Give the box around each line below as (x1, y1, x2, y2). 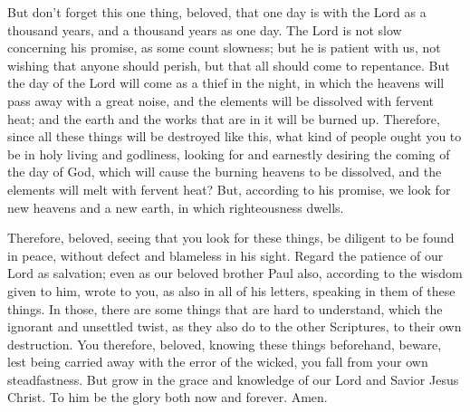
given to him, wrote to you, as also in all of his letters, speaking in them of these (7, 281, 456, 300)
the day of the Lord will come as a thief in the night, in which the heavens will (7, 73, 445, 92)
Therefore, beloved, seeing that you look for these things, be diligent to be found (7, 228, 455, 247)
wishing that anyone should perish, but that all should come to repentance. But (7, 55, 450, 74)
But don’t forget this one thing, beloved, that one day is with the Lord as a (7, 3, 427, 21)
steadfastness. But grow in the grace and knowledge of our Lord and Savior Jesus (7, 369, 459, 388)
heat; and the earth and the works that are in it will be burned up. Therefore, (7, 109, 440, 128)
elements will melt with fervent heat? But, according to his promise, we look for (7, 179, 451, 198)
